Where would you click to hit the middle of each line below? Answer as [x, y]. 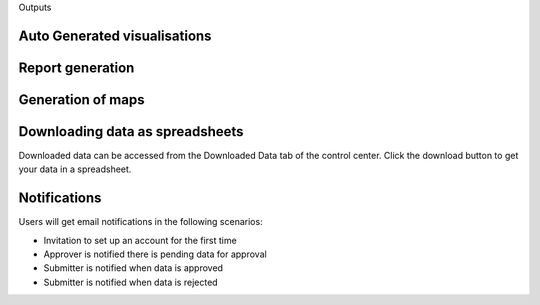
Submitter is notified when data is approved [133, 268]
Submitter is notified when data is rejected [131, 282]
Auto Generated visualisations [115, 35]
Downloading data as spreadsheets [131, 131]
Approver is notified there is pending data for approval [155, 254]
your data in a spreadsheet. [75, 169]
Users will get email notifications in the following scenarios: [141, 222]
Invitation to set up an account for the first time [140, 240]
